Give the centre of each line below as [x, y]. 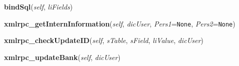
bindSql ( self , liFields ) [38, 6]
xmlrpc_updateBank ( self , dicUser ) [62, 57]
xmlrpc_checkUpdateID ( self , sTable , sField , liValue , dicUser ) [104, 40]
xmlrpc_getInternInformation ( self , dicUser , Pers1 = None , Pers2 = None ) [120, 23]
